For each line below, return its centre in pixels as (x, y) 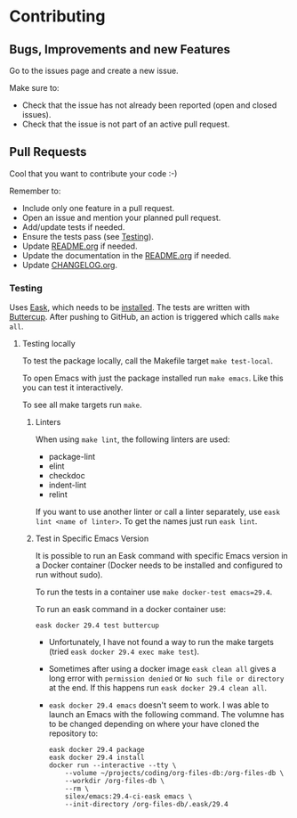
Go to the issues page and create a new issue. (94, 70)
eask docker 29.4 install (96, 758)
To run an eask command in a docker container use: (131, 609)
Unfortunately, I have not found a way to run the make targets (161, 642)
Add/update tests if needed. (73, 227)
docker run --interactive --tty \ (112, 765)
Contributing (57, 16)
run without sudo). (69, 575)
